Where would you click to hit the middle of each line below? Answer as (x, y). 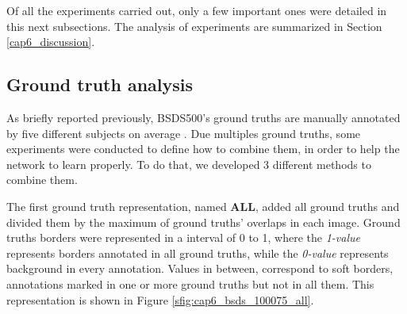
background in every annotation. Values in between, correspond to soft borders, (200, 268)
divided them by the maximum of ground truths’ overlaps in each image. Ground (203, 222)
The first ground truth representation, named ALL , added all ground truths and (203, 206)
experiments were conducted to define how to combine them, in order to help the (203, 149)
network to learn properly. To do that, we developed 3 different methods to (189, 164)
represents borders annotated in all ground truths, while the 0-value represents (198, 253)
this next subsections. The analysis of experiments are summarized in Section (194, 26)
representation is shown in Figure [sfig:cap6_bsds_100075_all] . (160, 299)
